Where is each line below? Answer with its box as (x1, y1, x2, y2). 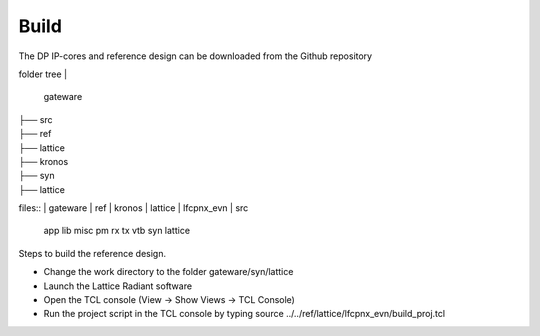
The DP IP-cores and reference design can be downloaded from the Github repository (18, 50, 373, 62)
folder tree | (18, 68, 68, 80)
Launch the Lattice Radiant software (43, 280, 193, 292)
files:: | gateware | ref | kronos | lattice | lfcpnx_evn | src (18, 202, 249, 214)
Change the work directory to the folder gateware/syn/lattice (43, 266, 294, 278)
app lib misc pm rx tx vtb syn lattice (43, 225, 190, 237)
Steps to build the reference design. (18, 247, 167, 259)
